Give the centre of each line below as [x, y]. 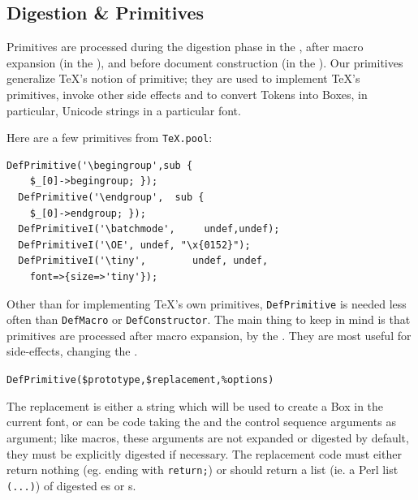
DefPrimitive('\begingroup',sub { [100, 165]
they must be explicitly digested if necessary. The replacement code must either [204, 453]
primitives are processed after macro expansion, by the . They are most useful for [209, 335]
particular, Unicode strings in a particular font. [124, 110]
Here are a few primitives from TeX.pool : [110, 138]
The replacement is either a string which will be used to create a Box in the [195, 405]
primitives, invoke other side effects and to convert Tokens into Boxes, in [187, 94]
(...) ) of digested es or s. [71, 485]
